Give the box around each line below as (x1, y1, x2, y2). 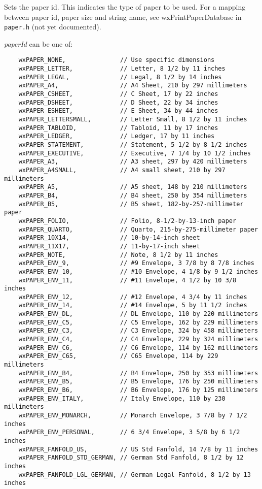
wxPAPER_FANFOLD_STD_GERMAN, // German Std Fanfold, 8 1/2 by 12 (18, 454, 244, 462)
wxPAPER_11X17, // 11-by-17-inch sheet (18, 242, 200, 250)
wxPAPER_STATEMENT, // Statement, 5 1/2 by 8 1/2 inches (18, 141, 247, 148)
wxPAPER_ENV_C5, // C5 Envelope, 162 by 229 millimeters (18, 318, 258, 326)
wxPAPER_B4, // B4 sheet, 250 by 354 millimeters (18, 191, 247, 199)
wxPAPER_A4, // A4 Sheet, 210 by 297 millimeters (18, 82, 247, 89)
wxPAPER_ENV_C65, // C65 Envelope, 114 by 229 (18, 352, 218, 360)
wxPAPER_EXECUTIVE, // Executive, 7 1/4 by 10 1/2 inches (18, 149, 251, 157)
